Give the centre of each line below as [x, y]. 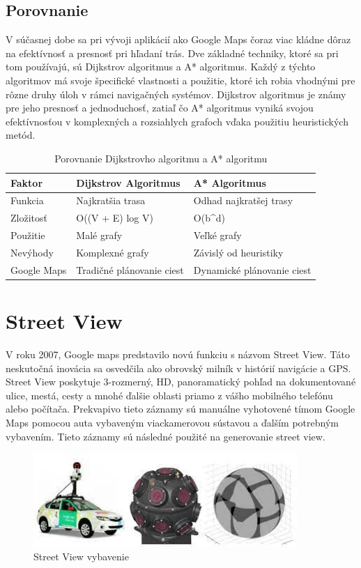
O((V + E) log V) [115, 218]
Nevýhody [32, 252]
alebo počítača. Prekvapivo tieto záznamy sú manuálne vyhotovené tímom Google [180, 409]
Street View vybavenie [81, 557]
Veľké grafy [217, 235]
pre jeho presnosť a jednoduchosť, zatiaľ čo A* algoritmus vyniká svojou [160, 108]
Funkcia [27, 200]
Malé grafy [99, 235]
